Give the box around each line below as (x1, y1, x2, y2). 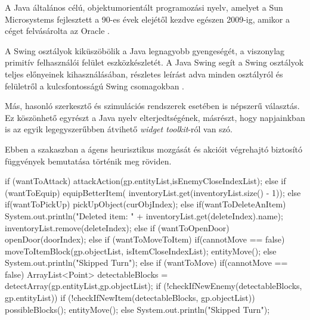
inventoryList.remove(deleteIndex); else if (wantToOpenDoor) (5, 221, 230, 234)
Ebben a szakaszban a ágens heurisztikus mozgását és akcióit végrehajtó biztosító (5, 142, 303, 155)
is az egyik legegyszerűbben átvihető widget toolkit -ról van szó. (5, 123, 232, 135)
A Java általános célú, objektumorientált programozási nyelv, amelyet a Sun (5, 1, 283, 13)
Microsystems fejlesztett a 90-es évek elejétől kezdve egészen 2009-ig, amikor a (5, 13, 290, 25)
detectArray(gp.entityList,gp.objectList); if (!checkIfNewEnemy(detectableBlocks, (5, 279, 302, 292)
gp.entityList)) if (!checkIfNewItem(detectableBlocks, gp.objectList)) (5, 291, 255, 304)
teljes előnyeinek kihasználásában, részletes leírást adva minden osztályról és (5, 67, 283, 80)
